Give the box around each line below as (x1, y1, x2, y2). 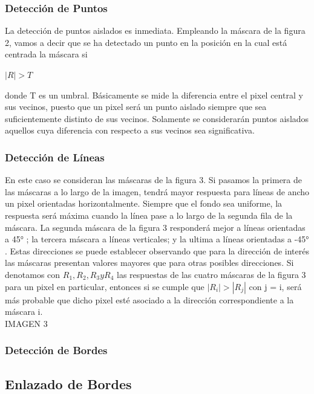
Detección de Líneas (5, 149, 105, 164)
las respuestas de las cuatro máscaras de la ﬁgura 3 (117, 268, 306, 280)
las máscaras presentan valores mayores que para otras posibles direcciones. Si (5, 256, 294, 269)
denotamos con (5, 268, 61, 280)
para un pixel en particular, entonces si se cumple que (5, 280, 204, 292)
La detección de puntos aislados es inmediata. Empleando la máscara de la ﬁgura (5, 24, 306, 37)
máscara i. (5, 305, 43, 318)
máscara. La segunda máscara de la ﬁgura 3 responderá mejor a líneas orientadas (5, 221, 306, 233)
